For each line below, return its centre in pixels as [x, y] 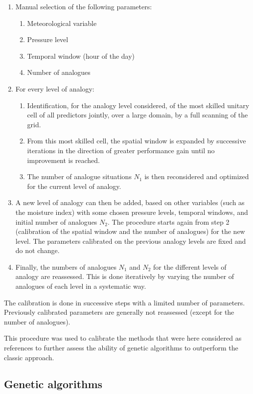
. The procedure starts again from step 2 [168, 221]
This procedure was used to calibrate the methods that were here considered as [123, 338]
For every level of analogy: [55, 88]
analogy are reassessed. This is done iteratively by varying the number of [125, 276]
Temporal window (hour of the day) [81, 56]
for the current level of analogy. [74, 186]
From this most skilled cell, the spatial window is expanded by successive [137, 141]
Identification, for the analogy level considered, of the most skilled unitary [138, 105]
